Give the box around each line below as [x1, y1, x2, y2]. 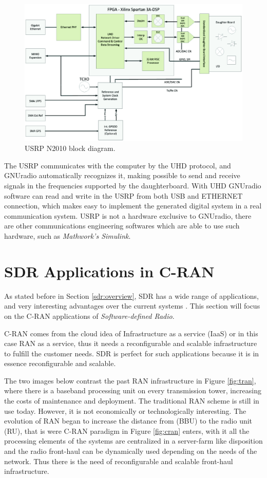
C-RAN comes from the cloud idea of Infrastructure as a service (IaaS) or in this [4, 328, 258, 338]
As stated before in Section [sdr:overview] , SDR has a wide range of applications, [4, 290, 259, 301]
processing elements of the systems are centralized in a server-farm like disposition [4, 435, 263, 446]
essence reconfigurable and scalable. [4, 358, 116, 369]
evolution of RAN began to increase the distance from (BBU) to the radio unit [4, 415, 253, 426]
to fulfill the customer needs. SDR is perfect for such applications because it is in [4, 348, 259, 358]
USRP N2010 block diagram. [25, 143, 116, 154]
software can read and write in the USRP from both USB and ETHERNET [4, 190, 243, 201]
